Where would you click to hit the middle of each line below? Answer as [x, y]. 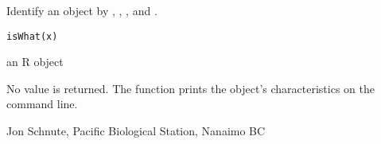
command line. [42, 104]
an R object [35, 62]
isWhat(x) [32, 36]
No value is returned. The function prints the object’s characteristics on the [190, 88]
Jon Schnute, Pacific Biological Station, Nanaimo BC [136, 131]
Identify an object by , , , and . [82, 10]
